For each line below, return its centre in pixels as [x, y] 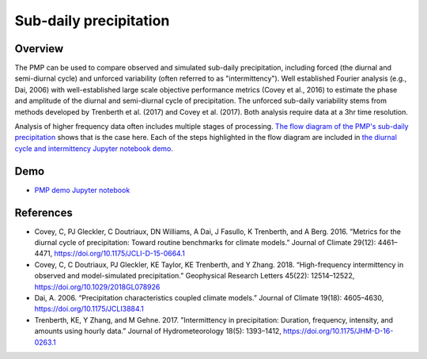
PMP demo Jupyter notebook [82, 190]
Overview [39, 49]
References [43, 212]
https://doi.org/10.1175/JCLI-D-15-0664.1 [119, 254]
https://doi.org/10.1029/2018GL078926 [97, 287]
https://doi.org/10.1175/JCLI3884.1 [89, 309]
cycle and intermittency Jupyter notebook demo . [94, 148]
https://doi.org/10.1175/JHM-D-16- [338, 331]
